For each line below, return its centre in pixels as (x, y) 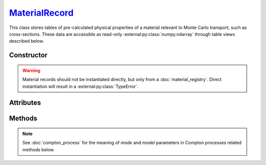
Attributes (25, 103)
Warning (31, 70)
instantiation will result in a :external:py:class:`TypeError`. (81, 86)
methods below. (39, 149)
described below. (27, 41)
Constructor (28, 55)
